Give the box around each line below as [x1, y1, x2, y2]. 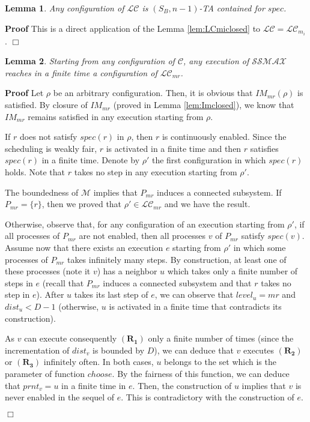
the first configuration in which [151, 154, 266, 166]
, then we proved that [41, 197, 122, 210]
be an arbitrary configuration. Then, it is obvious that [53, 86, 253, 99]
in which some [233, 241, 286, 253]
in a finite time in [61, 379, 126, 391]
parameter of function [5, 367, 85, 379]
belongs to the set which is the [164, 355, 276, 368]
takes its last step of [74, 288, 148, 301]
